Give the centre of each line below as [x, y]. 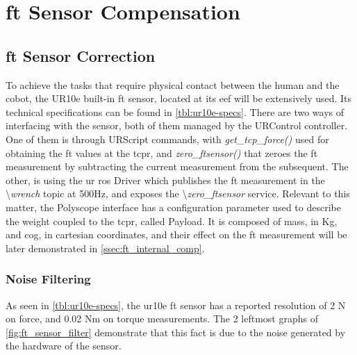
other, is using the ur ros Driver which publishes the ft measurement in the [165, 180]
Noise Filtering [48, 279]
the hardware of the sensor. [64, 346]
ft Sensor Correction [81, 55]
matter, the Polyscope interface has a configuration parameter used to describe [173, 207]
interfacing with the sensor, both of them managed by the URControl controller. [177, 125]
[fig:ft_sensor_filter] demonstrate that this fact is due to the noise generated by [176, 332]
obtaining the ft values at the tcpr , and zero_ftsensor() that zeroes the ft [162, 152]
